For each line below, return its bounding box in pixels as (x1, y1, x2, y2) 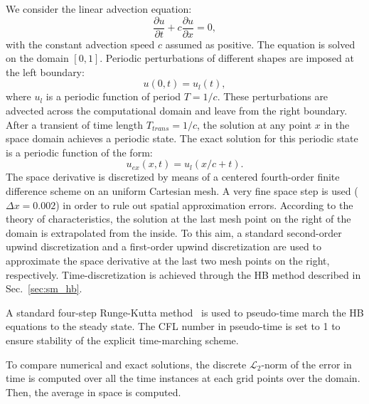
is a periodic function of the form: (6, 144, 153, 159)
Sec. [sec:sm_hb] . (6, 281, 82, 296)
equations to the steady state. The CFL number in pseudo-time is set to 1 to (6, 319, 341, 334)
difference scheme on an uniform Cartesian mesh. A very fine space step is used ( (6, 184, 358, 198)
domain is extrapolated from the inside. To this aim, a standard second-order (6, 225, 342, 240)
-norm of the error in (261, 356, 352, 371)
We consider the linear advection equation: (6, 1, 192, 16)
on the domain (6, 51, 69, 65)
